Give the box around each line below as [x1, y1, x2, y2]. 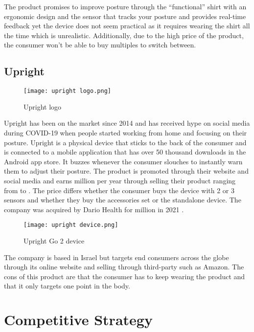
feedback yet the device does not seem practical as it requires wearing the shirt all [4, 21, 250, 31]
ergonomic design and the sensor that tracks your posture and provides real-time [4, 11, 246, 21]
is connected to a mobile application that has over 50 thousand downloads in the [4, 147, 246, 157]
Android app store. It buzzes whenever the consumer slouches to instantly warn [4, 156, 243, 166]
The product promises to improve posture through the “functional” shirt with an [4, 1, 247, 11]
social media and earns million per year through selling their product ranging [4, 175, 236, 185]
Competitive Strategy [4, 310, 153, 330]
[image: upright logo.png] [23, 88, 111, 95]
